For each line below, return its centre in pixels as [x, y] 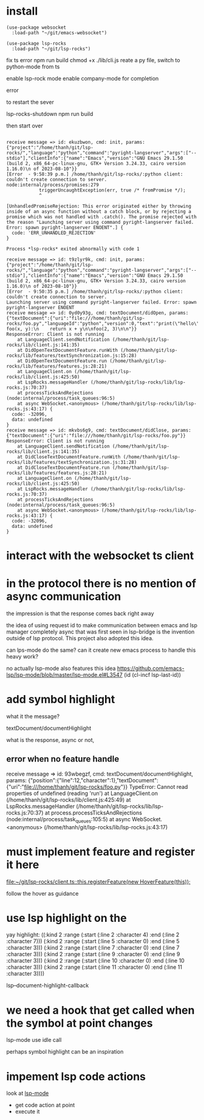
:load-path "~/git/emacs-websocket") [59, 33]
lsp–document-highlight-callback [48, 985]
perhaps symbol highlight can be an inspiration [65, 1052]
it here [23, 865]
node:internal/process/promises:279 [53, 185]
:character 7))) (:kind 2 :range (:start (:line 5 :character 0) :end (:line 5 [93, 941]
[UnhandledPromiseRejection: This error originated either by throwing [99, 206]
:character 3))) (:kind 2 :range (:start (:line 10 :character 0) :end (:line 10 [96, 961]
